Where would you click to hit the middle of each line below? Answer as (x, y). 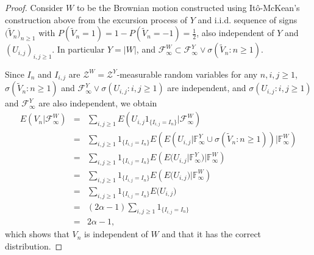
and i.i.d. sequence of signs (248, 19)
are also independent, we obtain (98, 103)
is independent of (116, 234)
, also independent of (235, 33)
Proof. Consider (34, 7)
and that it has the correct (212, 234)
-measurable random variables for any (187, 74)
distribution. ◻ (34, 246)
